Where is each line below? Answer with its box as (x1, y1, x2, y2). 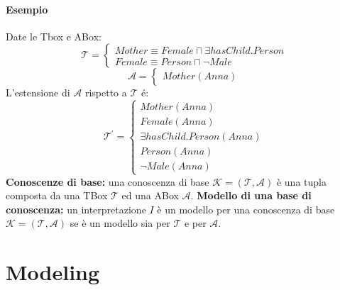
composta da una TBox (6, 188, 108, 203)
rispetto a (84, 85, 127, 100)
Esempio (6, 1, 48, 16)
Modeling (6, 257, 100, 286)
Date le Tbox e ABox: (6, 28, 102, 43)
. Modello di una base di (190, 188, 312, 203)
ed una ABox (121, 188, 179, 203)
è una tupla (276, 174, 327, 189)
